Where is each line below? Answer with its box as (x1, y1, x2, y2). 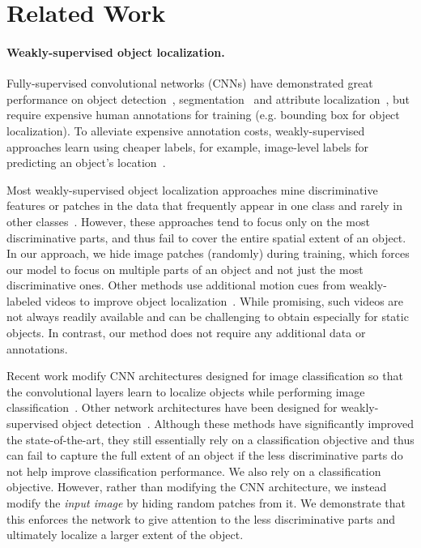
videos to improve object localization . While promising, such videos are (45, 292, 404, 309)
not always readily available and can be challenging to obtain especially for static (6, 308, 409, 325)
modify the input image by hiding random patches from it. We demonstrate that (6, 494, 406, 512)
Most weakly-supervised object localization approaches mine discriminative (6, 181, 378, 198)
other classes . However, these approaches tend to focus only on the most (6, 212, 370, 229)
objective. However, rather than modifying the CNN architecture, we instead (6, 478, 387, 495)
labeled (6, 292, 42, 309)
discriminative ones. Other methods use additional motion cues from (6, 276, 346, 293)
